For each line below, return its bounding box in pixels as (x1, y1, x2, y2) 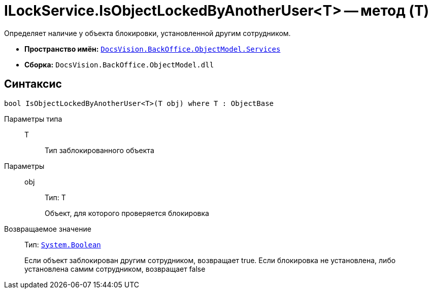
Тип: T (45, 193, 66, 202)
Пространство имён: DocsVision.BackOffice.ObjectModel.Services (24, 44, 281, 53)
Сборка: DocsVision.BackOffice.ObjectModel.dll (24, 60, 214, 69)
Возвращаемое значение (4, 224, 91, 233)
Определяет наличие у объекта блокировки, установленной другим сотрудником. (4, 28, 291, 38)
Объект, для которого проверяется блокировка (45, 208, 209, 217)
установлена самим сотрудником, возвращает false (24, 264, 206, 273)
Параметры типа (4, 114, 62, 123)
